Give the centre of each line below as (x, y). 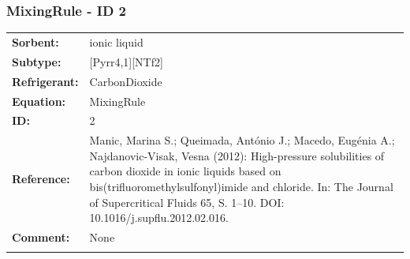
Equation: (39, 101)
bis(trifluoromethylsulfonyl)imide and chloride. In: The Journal (241, 186)
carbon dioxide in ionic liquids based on (185, 171)
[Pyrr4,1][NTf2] (126, 61)
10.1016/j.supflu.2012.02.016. (159, 218)
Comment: (41, 237)
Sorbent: (35, 41)
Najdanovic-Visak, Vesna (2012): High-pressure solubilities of (237, 155)
